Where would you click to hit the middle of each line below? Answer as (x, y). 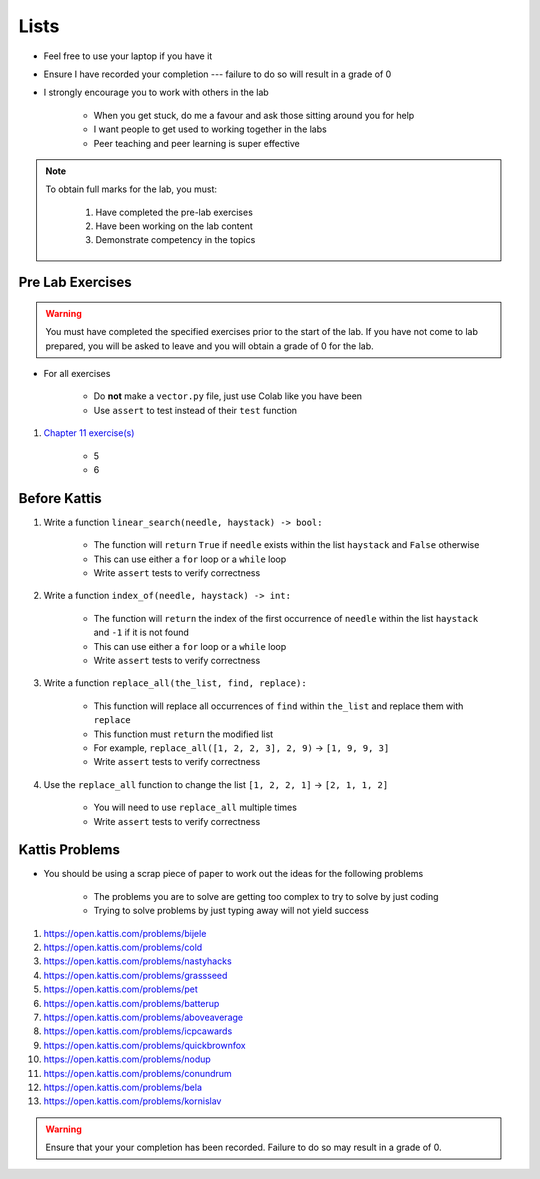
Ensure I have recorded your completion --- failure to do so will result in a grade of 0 (217, 74)
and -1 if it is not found (141, 632)
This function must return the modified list (183, 734)
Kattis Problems (69, 850)
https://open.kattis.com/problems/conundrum (137, 1073)
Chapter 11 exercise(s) (89, 433)
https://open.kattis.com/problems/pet (121, 989)
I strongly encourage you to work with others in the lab (156, 92)
